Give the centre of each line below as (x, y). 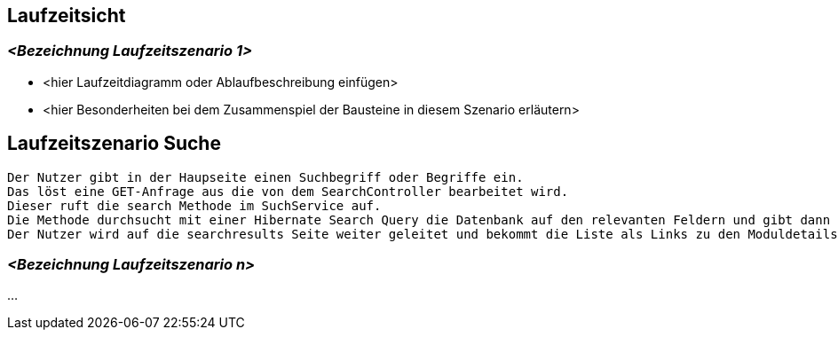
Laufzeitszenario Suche (114, 144)
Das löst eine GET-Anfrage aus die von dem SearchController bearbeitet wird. (288, 191)
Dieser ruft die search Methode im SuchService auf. (194, 205)
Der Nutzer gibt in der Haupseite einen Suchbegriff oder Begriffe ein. (265, 177)
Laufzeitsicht (67, 16)
